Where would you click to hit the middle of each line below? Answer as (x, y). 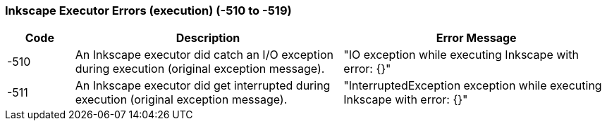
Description (208, 38)
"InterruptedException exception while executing (473, 86)
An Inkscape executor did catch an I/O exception (204, 55)
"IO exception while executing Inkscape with (461, 55)
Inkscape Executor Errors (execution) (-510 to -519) (148, 10)
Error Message (476, 38)
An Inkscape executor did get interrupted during (203, 86)
